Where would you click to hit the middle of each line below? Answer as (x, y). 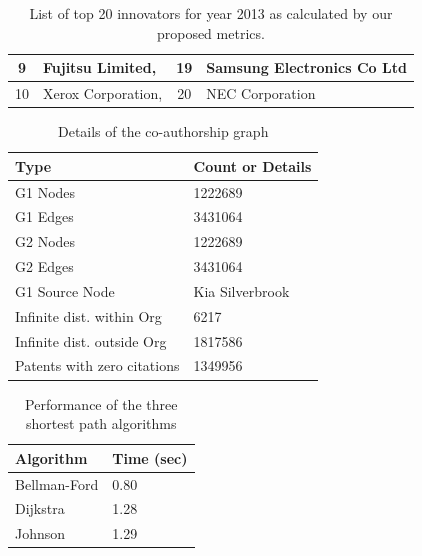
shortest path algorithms (101, 423)
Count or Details (252, 165)
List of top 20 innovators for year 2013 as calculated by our (211, 13)
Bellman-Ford (57, 483)
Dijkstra (40, 508)
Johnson (40, 533)
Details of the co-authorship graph (163, 131)
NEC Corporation (261, 93)
